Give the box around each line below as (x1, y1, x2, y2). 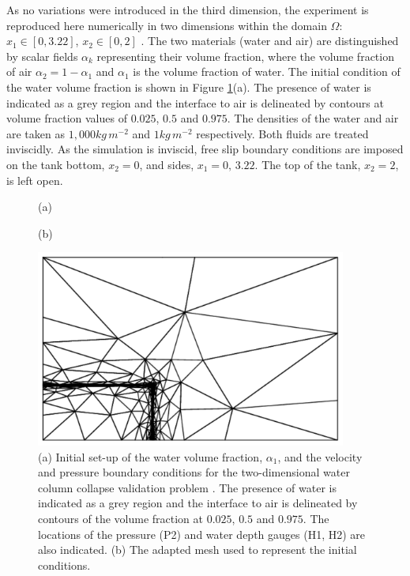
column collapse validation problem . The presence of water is (38, 479, 337, 495)
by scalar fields (6, 47, 78, 64)
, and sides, (139, 156, 194, 172)
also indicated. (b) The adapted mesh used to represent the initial (38, 541, 357, 558)
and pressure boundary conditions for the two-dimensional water (38, 464, 350, 480)
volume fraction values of (6, 110, 127, 126)
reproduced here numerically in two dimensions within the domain (6, 17, 327, 33)
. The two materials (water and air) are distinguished (141, 32, 399, 49)
